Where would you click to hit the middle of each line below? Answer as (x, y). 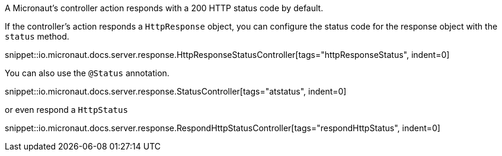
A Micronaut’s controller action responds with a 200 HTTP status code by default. (164, 8)
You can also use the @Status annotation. (87, 73)
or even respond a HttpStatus (66, 110)
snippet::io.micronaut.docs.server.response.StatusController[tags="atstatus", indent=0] (176, 91)
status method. (37, 36)
